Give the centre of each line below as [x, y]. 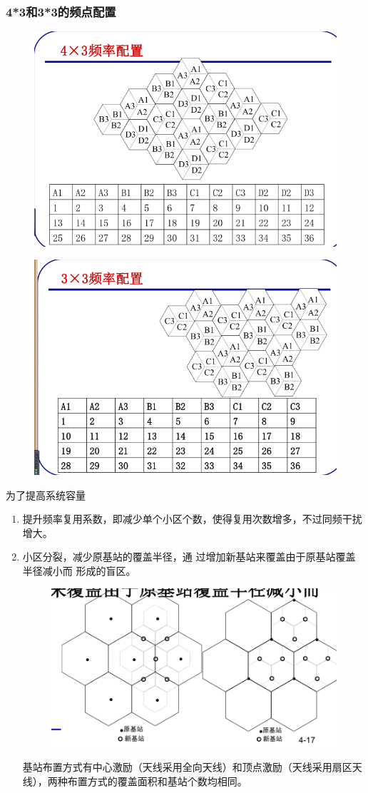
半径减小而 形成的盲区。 [79, 570]
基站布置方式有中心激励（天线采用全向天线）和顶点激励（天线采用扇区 [187, 767]
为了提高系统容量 [46, 495]
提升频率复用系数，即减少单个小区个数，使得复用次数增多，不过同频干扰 [192, 519]
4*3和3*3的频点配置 [61, 11]
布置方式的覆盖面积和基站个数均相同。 [157, 781]
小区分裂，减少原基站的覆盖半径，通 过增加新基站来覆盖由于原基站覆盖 [189, 557]
